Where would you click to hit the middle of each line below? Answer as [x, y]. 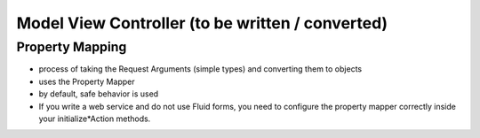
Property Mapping [72, 47]
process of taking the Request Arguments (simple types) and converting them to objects [200, 69]
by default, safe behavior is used [99, 94]
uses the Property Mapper [87, 81]
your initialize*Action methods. [95, 119]
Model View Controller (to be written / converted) [202, 23]
